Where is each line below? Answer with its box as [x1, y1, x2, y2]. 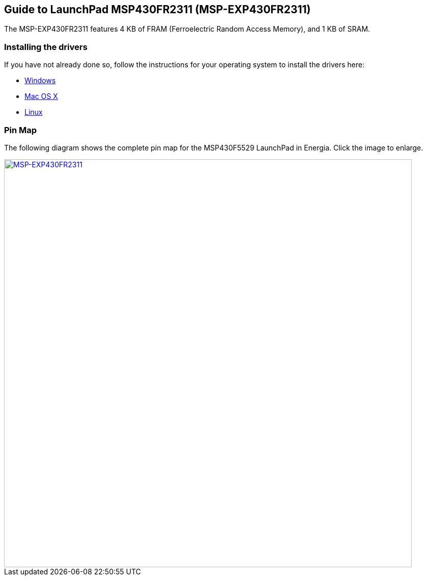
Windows [24, 76, 56, 85]
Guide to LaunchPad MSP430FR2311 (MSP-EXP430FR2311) [4, 3, 311, 16]
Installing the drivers [4, 41, 88, 52]
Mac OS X [24, 92, 58, 101]
